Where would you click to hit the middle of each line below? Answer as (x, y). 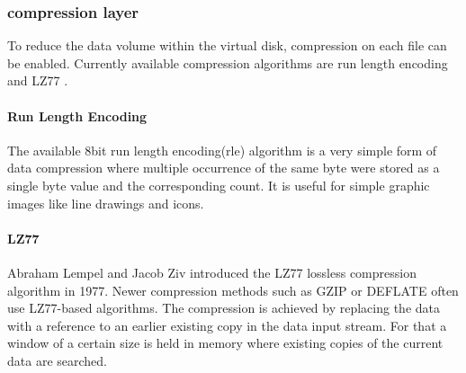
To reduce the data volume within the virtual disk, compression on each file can (227, 45)
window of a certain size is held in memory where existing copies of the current (225, 343)
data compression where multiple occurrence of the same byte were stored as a (224, 168)
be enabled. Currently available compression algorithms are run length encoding (228, 62)
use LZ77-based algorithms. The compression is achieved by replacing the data (224, 308)
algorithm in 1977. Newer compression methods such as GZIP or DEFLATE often (233, 290)
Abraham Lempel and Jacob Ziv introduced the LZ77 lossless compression (212, 272)
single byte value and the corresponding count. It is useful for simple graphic (219, 185)
